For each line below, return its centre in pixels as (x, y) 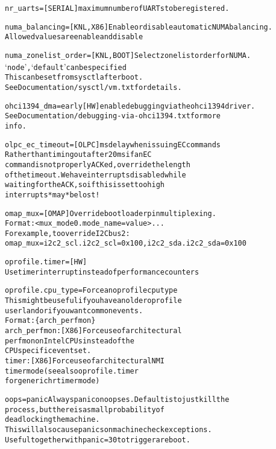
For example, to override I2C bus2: (67, 233)
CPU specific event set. (48, 351)
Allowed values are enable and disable (74, 37)
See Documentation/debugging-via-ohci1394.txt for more (113, 116)
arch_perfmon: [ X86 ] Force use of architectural (93, 331)
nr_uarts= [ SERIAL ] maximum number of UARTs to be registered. (117, 8)
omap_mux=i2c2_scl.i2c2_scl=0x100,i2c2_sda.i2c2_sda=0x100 (126, 244)
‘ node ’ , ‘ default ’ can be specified (66, 66)
